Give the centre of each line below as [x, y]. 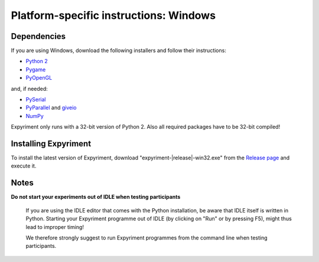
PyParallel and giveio [51, 108]
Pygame [36, 69]
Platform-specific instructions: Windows [113, 15]
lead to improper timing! [55, 227]
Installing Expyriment [51, 144]
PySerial [36, 100]
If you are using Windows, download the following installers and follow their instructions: [119, 51]
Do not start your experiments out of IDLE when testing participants [96, 197]
